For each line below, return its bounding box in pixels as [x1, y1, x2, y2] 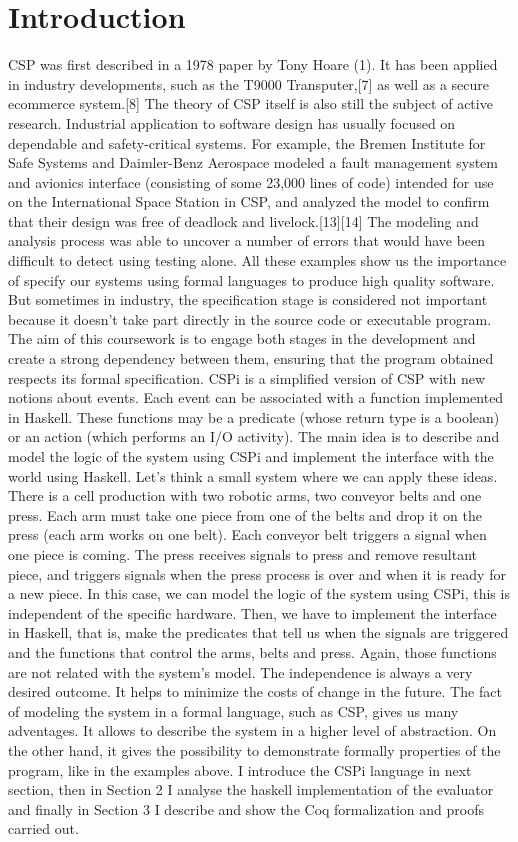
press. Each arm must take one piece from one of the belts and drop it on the [8, 504, 482, 525]
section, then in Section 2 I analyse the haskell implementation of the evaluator [8, 779, 494, 800]
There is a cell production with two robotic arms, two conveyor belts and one [8, 485, 482, 506]
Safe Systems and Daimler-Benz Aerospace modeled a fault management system [8, 152, 498, 173]
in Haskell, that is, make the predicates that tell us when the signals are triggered [8, 622, 509, 643]
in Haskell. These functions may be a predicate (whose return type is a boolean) [8, 406, 500, 427]
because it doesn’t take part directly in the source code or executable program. [8, 308, 492, 329]
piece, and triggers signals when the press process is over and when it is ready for [8, 563, 506, 584]
